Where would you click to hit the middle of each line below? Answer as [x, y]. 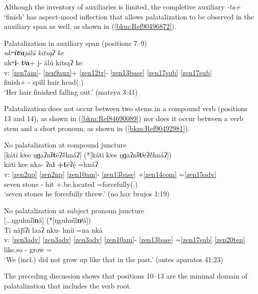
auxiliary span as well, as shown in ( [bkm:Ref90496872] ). [90, 26]
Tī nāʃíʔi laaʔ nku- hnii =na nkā [53, 229]
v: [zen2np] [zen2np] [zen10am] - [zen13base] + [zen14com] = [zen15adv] [110, 174]
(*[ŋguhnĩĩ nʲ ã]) [69, 220]
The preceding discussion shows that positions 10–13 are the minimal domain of [126, 276]
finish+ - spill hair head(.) [44, 82]
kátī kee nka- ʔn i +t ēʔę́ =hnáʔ [51, 164]
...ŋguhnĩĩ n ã [24, 220]
